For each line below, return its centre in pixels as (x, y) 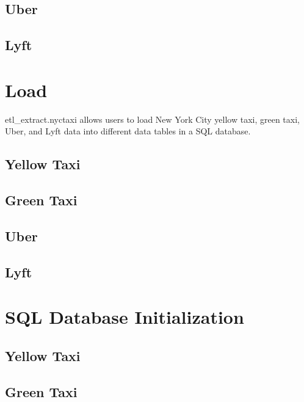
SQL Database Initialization (125, 317)
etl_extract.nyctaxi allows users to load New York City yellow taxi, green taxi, (152, 119)
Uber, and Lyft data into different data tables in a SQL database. (128, 131)
